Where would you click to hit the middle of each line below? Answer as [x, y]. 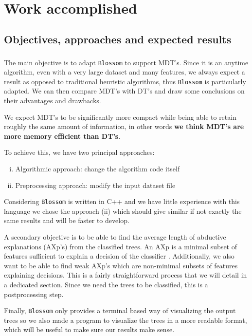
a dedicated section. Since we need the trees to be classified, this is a [106, 284]
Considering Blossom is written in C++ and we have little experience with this [122, 201]
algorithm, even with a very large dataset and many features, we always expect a [125, 72]
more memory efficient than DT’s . [62, 136]
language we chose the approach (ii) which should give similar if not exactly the [123, 211]
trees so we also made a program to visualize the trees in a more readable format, [126, 320]
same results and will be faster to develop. [67, 220]
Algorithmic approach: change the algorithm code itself [98, 168]
